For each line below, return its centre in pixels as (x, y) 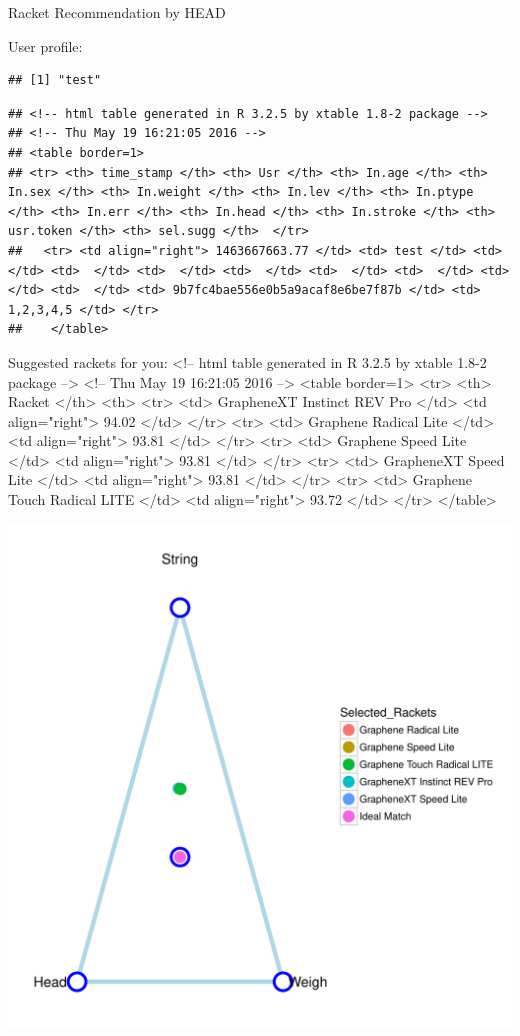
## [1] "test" (55, 80)
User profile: (45, 45)
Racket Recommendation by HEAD (117, 12)
